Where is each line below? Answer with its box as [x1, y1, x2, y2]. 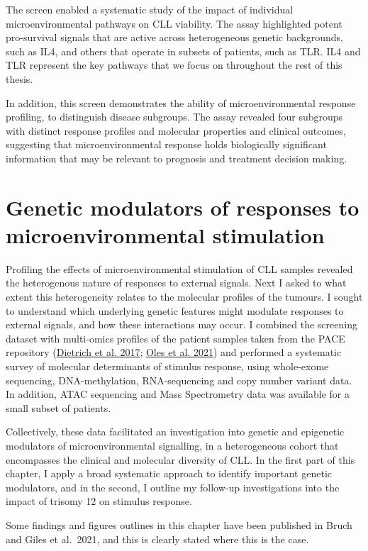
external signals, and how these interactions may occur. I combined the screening [6, 317, 357, 332]
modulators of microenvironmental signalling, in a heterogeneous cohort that [6, 438, 339, 452]
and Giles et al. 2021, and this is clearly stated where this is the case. [6, 531, 309, 546]
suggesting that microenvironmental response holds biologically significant [6, 137, 327, 152]
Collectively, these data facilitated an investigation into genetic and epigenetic [6, 424, 345, 439]
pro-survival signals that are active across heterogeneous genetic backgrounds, [6, 30, 343, 45]
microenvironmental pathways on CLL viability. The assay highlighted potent [6, 16, 342, 30]
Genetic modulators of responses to [6, 192, 359, 221]
